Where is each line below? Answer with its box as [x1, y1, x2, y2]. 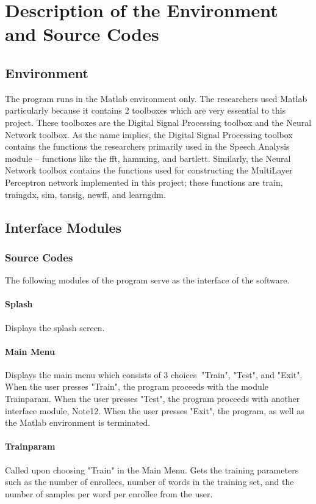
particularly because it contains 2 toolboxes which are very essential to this [5, 104, 286, 117]
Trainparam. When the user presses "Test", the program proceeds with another [5, 392, 300, 405]
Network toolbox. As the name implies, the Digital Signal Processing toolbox [5, 128, 293, 141]
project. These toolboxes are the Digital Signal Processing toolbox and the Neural [5, 115, 312, 128]
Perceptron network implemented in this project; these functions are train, [5, 175, 283, 188]
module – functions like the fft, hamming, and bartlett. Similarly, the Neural [5, 152, 291, 164]
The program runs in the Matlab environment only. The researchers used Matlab [5, 92, 307, 104]
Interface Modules [5, 217, 122, 236]
